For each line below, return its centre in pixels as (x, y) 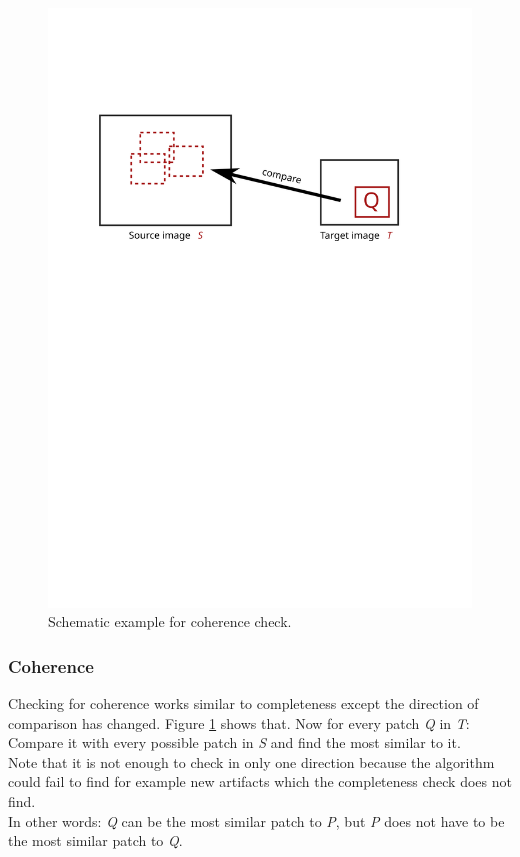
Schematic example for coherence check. (170, 621)
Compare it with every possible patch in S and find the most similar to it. (234, 742)
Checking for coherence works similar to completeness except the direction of (243, 703)
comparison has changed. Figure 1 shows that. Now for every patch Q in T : (239, 722)
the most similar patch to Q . (95, 840)
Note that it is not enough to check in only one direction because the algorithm (251, 761)
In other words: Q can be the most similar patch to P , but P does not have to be (256, 820)
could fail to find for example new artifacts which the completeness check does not (260, 781)
